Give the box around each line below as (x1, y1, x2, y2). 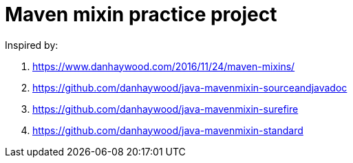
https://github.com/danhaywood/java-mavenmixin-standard (32, 124, 303, 136)
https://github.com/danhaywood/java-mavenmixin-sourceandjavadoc (32, 81, 347, 94)
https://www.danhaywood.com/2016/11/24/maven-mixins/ (32, 60, 295, 72)
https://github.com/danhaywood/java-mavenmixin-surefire (32, 102, 299, 115)
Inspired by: (5, 39, 58, 51)
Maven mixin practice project (5, 3, 277, 26)
